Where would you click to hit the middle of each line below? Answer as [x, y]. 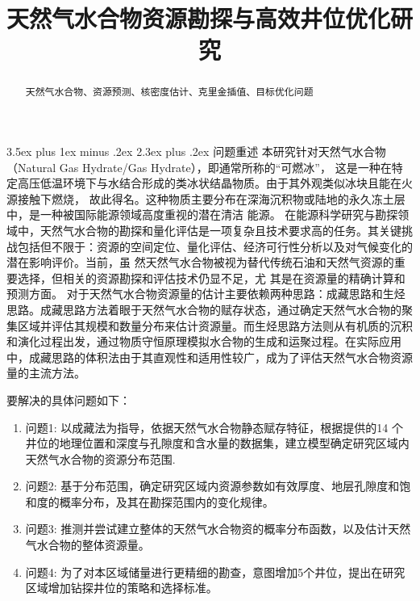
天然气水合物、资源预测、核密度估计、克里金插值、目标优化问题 [169, 92]
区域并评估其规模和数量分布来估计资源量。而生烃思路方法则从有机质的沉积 [215, 325]
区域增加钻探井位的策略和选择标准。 [121, 588]
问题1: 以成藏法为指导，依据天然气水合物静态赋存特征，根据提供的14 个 [214, 427]
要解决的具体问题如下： [69, 399]
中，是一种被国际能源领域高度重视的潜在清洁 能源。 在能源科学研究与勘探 [202, 214]
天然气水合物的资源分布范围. [100, 458]
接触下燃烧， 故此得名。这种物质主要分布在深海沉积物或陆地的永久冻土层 [211, 198]
